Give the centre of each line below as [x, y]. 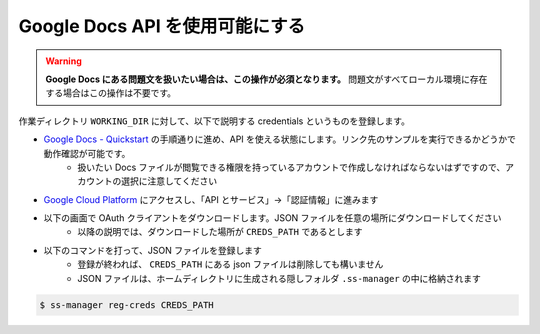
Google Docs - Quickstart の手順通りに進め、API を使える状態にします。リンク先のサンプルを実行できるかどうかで [280, 139]
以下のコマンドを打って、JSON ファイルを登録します [152, 250]
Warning [63, 61]
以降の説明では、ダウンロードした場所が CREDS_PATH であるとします [220, 232]
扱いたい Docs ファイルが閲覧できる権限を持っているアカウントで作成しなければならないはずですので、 [291, 167]
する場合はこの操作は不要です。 [111, 93]
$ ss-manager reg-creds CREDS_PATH [126, 304]
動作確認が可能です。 [87, 153]
